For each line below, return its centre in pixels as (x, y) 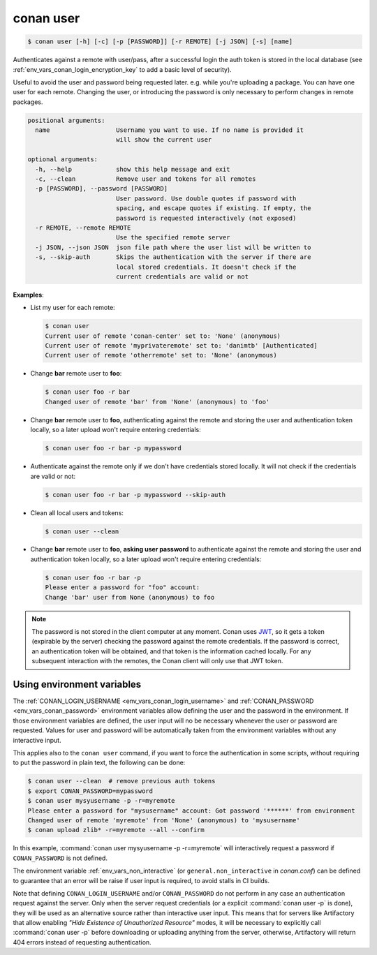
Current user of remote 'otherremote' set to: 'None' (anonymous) (161, 355)
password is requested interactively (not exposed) (206, 218)
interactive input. (37, 740)
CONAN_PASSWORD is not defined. (60, 858)
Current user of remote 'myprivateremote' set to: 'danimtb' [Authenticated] (181, 346)
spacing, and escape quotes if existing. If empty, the (213, 208)
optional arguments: (62, 160)
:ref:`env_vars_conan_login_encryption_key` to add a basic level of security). (122, 69)
